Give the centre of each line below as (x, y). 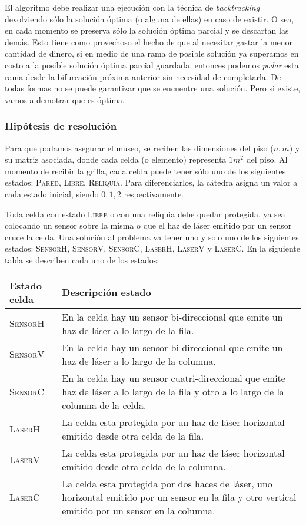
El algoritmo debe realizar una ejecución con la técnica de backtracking (132, 7)
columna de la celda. (104, 405)
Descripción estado (107, 292)
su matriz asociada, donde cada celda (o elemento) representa (116, 159)
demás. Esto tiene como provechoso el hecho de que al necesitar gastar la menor (149, 42)
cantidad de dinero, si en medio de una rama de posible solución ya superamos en (152, 53)
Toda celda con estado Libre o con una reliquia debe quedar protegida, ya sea (145, 214)
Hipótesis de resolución (61, 126)
